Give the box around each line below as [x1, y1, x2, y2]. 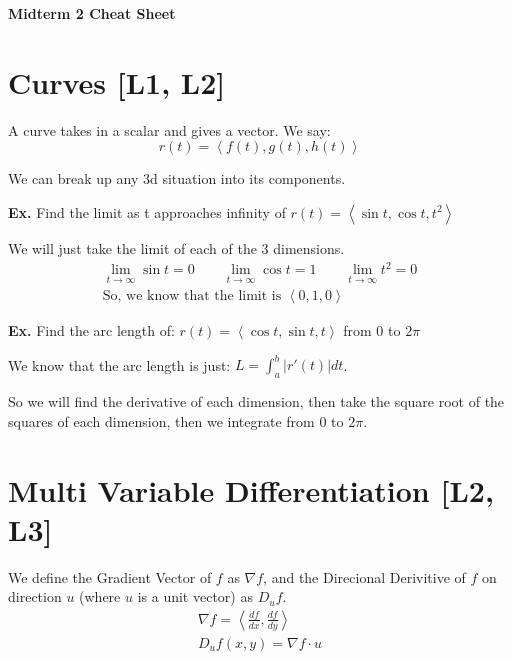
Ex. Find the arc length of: [8, 320, 175, 341]
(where [79, 586, 121, 607]
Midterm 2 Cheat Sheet [8, 3, 176, 23]
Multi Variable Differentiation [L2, [8, 469, 494, 510]
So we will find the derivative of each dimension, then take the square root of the [8, 391, 505, 412]
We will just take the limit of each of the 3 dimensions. [8, 237, 345, 258]
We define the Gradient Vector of [8, 566, 212, 587]
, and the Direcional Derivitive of [263, 566, 466, 587]
